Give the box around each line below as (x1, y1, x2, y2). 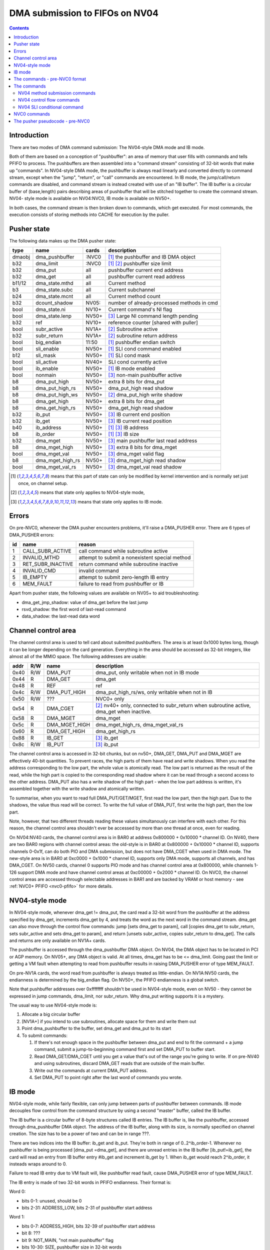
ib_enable (35, 365, 58, 372)
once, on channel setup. (18, 480, 68, 486)
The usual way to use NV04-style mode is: (9, 1002, 97, 1008)
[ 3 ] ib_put (95, 741, 118, 748)
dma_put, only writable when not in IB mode (95, 669, 199, 676)
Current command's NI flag (108, 306, 172, 313)
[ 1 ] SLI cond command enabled (108, 345, 181, 352)
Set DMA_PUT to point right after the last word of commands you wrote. (34, 1074, 182, 1080)
